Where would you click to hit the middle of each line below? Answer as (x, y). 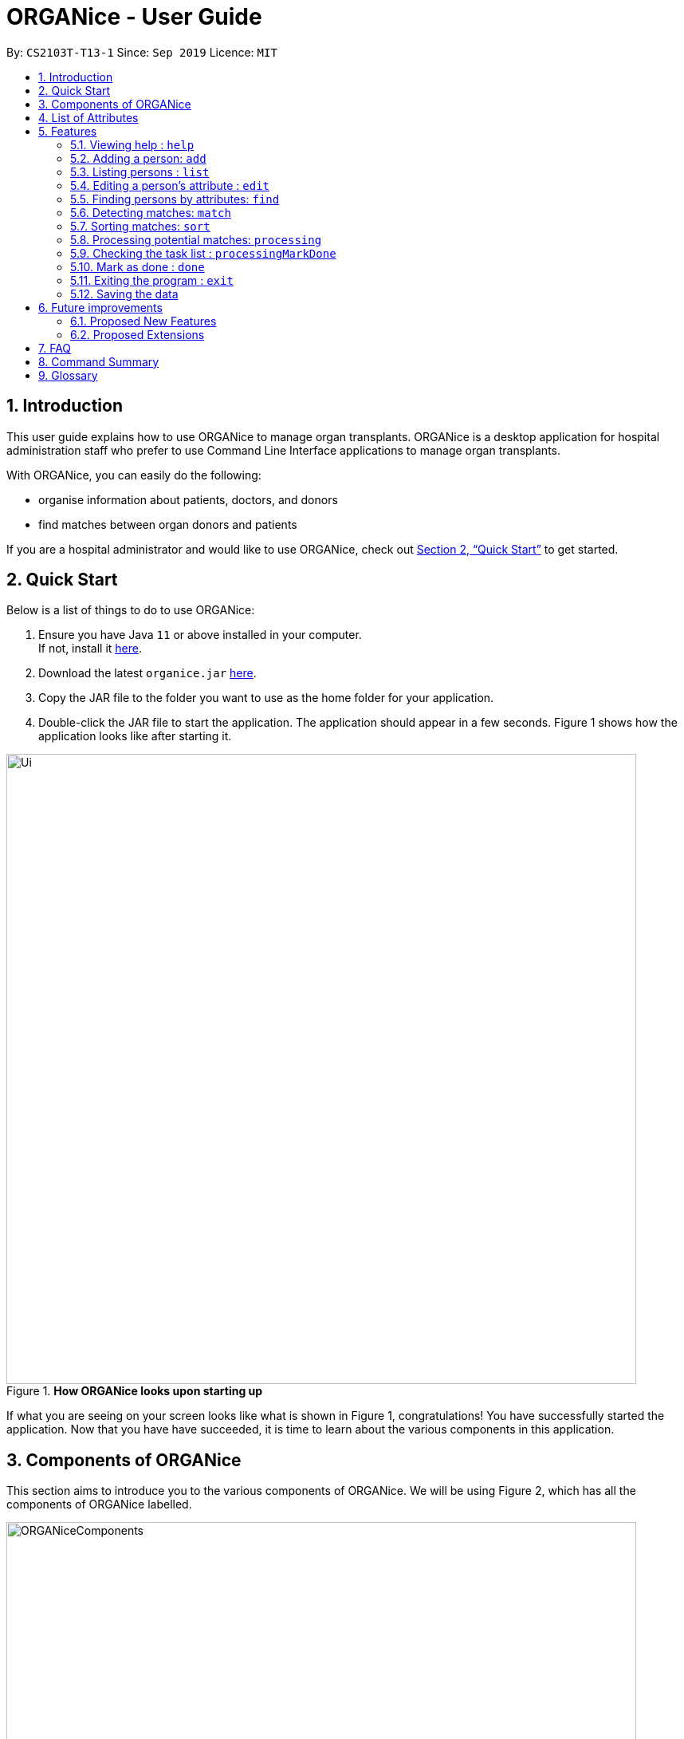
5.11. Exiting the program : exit (152, 280)
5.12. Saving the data (124, 294)
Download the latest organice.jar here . (147, 673)
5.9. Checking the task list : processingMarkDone (203, 253)
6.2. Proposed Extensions (138, 334)
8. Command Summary (99, 361)
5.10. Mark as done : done (138, 266)
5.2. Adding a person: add (138, 158)
